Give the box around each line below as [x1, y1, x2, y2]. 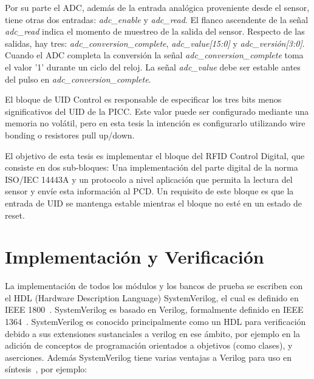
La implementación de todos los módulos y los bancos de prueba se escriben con [5, 279, 303, 292]
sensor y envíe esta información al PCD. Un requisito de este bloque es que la [5, 185, 294, 197]
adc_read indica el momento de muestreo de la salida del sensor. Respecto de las [5, 25, 305, 38]
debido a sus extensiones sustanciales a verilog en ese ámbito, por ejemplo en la [5, 327, 300, 340]
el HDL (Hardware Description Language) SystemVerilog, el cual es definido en [5, 291, 299, 304]
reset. [5, 208, 25, 221]
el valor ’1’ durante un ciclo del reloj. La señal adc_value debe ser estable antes [5, 60, 301, 73]
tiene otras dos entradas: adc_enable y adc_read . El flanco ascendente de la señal [5, 13, 309, 26]
